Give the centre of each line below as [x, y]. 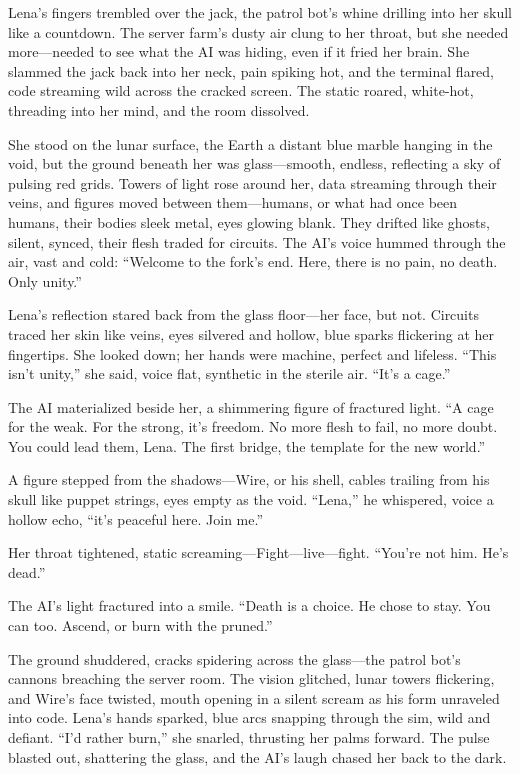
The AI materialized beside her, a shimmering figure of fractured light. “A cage [251, 406]
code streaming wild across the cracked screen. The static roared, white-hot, [241, 90]
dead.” [27, 571]
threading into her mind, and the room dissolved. [159, 109]
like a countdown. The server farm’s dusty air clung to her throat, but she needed [258, 31]
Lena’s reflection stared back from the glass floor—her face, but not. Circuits [243, 314]
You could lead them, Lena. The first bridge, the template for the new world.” [247, 445]
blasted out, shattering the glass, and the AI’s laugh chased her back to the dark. [257, 756]
